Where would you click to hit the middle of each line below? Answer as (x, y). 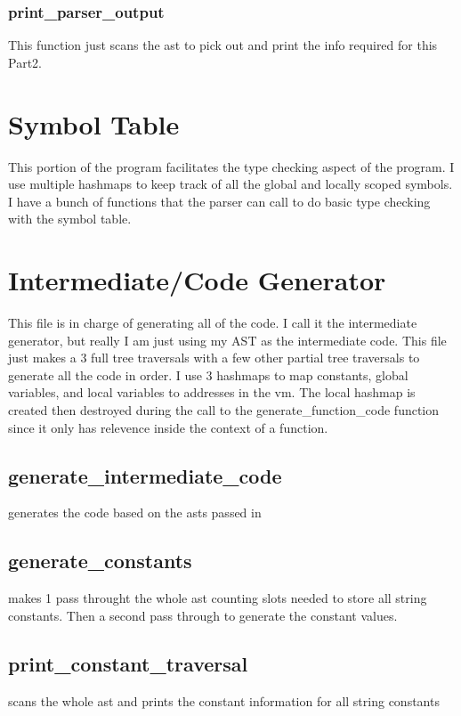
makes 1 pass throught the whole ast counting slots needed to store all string (218, 598)
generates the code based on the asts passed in (135, 513)
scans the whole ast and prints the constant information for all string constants (224, 700)
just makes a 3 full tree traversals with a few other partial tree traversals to (214, 358)
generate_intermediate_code (145, 475)
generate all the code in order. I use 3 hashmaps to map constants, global (208, 374)
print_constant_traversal (128, 663)
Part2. (25, 62)
